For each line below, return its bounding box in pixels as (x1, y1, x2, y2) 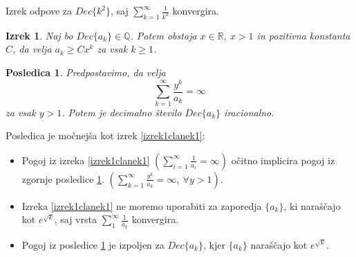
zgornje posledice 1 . (21, 171, 104, 186)
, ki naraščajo (283, 198, 341, 213)
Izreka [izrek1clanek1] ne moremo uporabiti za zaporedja (21, 198, 262, 213)
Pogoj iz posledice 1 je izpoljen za (21, 237, 165, 251)
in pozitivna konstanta (256, 28, 350, 42)
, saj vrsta (54, 212, 97, 227)
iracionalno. (224, 105, 274, 119)
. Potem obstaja (130, 28, 197, 42)
